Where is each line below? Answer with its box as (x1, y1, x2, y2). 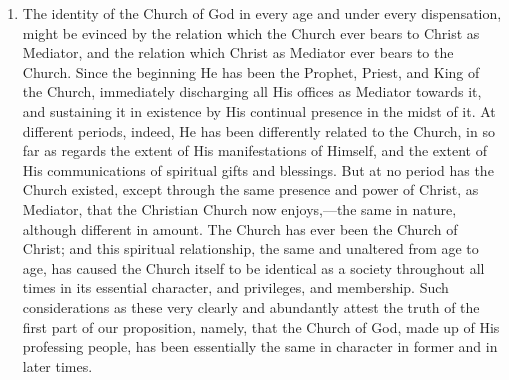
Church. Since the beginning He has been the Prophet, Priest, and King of (22, 61, 480, 82)
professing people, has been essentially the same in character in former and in (22, 336, 498, 357)
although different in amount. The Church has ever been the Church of (22, 218, 458, 239)
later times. (22, 355, 93, 376)
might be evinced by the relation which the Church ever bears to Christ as (22, 22, 480, 43)
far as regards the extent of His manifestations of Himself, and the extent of (22, 140, 487, 161)
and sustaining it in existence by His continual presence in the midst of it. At (22, 100, 496, 121)
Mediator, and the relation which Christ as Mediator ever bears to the (22, 42, 454, 63)
